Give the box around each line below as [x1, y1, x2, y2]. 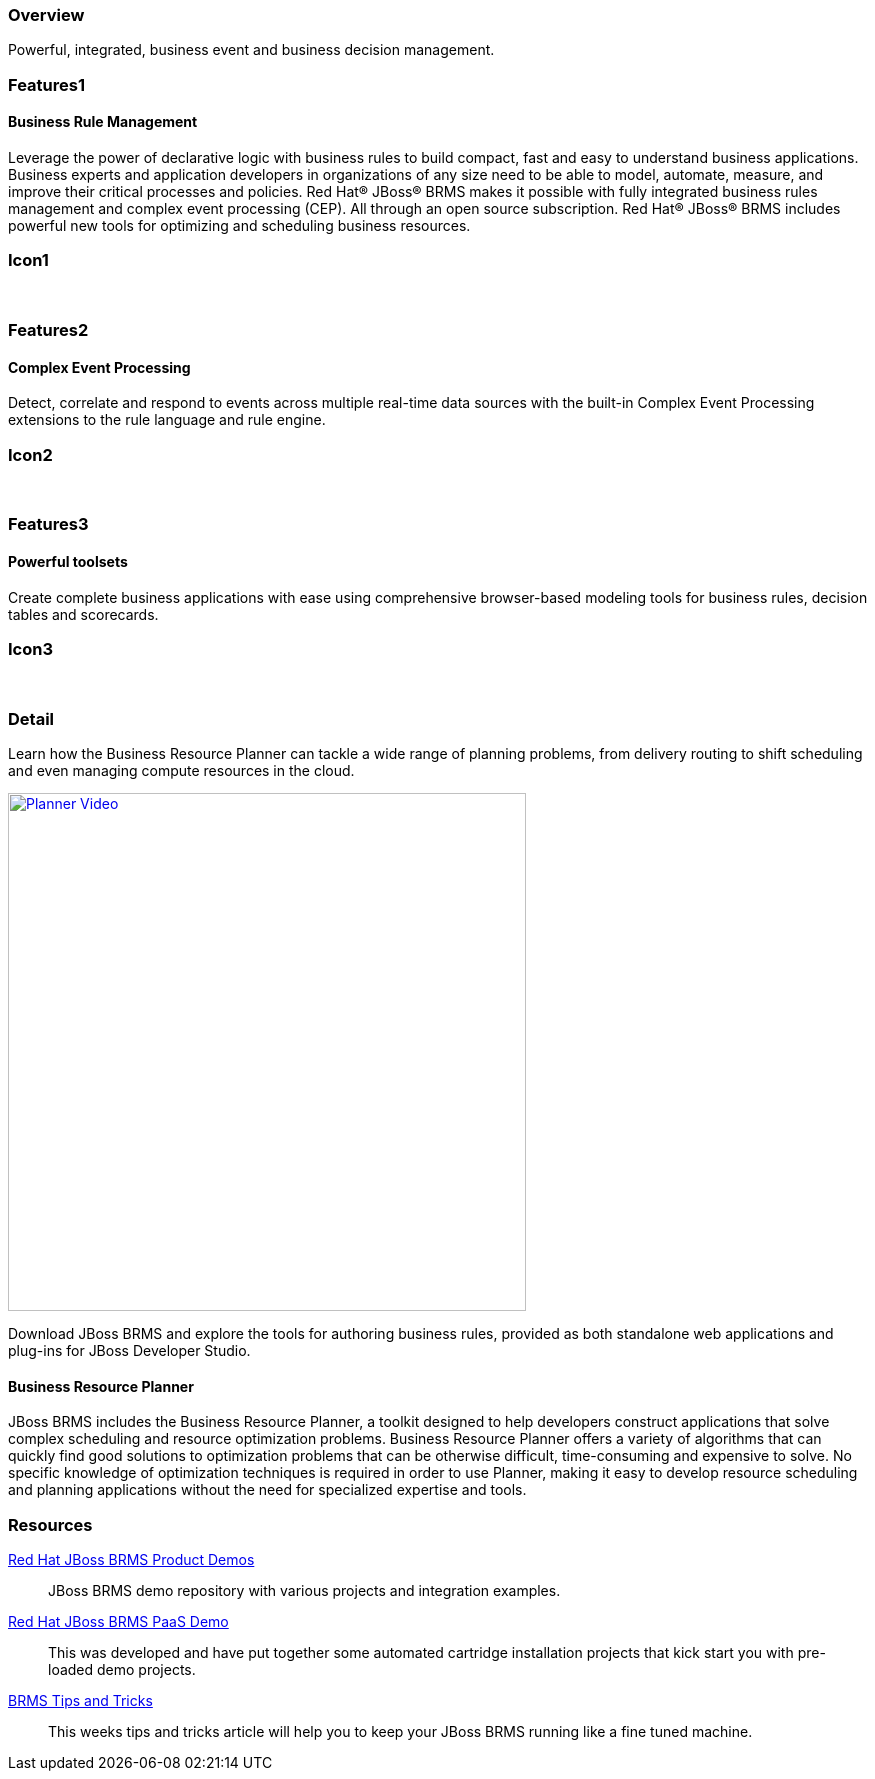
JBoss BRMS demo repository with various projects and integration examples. [48, 1582, 561, 1600]
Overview [8, 5, 85, 25]
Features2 [8, 320, 89, 341]
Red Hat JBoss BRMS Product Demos [8, 1551, 255, 1569]
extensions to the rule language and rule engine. [8, 411, 326, 429]
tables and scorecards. [8, 605, 159, 623]
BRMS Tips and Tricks [8, 1692, 153, 1710]
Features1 [8, 74, 85, 95]
